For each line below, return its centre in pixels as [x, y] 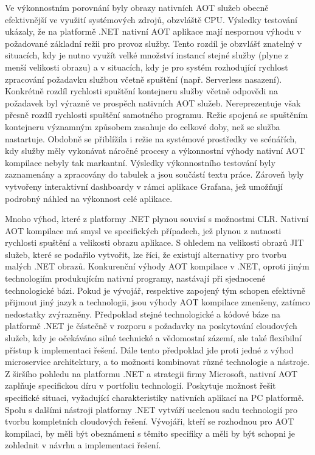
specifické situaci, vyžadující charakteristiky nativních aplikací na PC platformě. [154, 397]
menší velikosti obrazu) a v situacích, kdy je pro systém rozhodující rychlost [147, 67]
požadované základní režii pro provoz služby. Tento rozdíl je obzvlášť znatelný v [154, 43]
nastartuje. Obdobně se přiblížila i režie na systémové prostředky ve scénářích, [151, 138]
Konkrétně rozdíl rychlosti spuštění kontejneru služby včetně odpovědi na [141, 91]
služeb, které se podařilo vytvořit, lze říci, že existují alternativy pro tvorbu [146, 254]
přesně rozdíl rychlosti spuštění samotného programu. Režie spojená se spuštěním [157, 115]
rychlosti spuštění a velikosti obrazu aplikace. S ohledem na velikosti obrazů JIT [154, 242]
